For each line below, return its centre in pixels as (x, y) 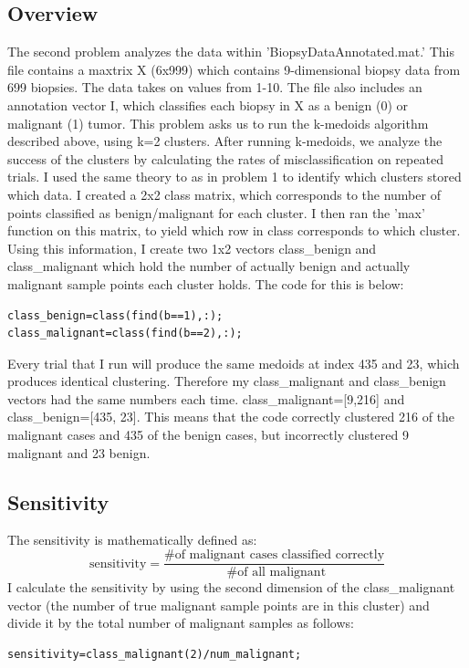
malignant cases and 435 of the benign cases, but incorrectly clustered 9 (208, 435)
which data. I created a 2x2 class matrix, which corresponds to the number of (224, 194)
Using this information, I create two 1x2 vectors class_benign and (192, 248)
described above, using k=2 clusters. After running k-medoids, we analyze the (225, 141)
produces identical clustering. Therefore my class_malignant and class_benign (227, 381)
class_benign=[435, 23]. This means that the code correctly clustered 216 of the (231, 417)
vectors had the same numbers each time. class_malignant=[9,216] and (206, 398)
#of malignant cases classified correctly (275, 555)
